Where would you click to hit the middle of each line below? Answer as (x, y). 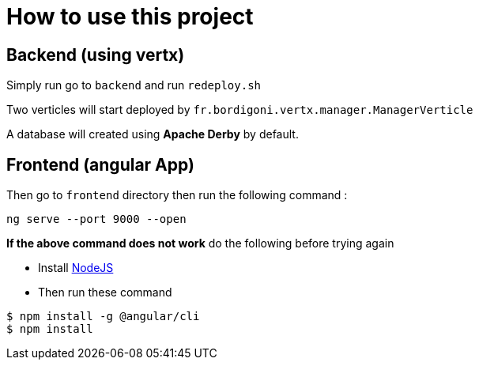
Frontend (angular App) (100, 164)
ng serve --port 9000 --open (96, 219)
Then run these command (105, 292)
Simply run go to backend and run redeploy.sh (134, 85)
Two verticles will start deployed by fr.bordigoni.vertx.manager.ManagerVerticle (240, 110)
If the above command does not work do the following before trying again (200, 243)
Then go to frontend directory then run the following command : (177, 195)
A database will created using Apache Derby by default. (153, 134)
